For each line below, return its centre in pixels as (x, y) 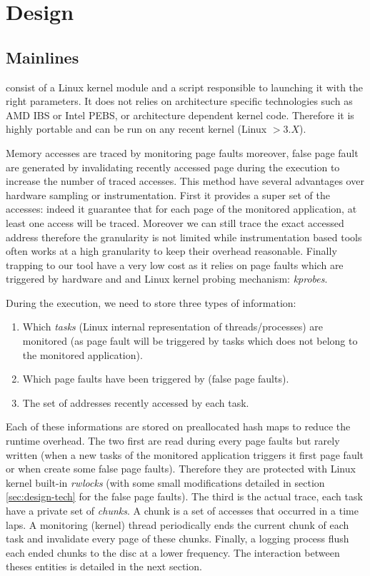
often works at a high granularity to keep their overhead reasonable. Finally (171, 251)
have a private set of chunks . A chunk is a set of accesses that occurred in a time (182, 511)
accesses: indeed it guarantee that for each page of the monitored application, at (181, 209)
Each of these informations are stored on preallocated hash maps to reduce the (178, 426)
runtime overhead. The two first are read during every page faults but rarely (173, 441)
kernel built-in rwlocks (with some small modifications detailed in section (165, 482)
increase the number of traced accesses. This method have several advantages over (185, 181)
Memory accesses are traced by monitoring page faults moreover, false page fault (182, 152)
